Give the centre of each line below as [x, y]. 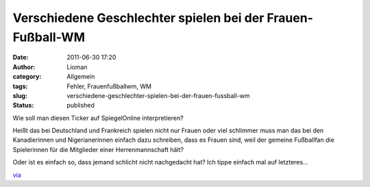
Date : [21, 58]
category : [27, 77]
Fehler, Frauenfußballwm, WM [109, 86]
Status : [23, 105]
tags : [20, 86]
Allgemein [81, 77]
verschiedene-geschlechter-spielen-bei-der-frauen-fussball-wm [158, 95]
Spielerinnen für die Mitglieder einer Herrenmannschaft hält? [98, 149]
